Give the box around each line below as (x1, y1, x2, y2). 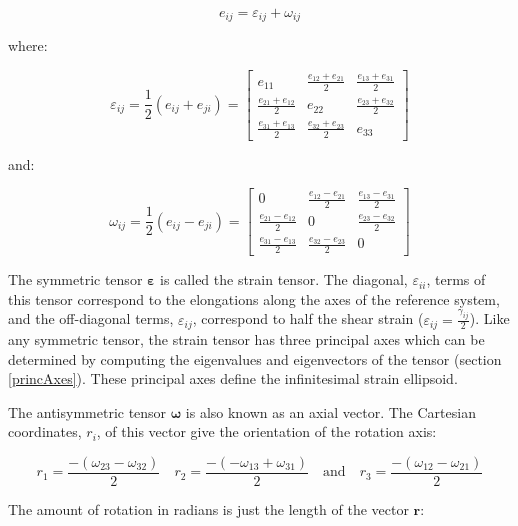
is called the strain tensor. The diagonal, (160, 269, 408, 290)
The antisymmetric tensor (8, 401, 167, 422)
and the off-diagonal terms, (8, 308, 174, 329)
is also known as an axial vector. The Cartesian (185, 401, 476, 422)
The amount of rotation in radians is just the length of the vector (8, 499, 409, 520)
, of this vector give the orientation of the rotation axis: (96, 421, 437, 442)
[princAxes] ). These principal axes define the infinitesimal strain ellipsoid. (8, 368, 458, 389)
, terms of (426, 269, 486, 290)
